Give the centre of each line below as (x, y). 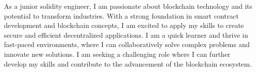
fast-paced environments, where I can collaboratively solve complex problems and (127, 44)
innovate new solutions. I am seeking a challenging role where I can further (117, 54)
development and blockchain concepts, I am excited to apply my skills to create (124, 25)
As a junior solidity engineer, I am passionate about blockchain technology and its (128, 6)
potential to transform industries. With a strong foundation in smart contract (121, 15)
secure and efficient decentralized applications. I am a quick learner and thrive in (126, 35)
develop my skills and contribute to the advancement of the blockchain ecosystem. (128, 63)
